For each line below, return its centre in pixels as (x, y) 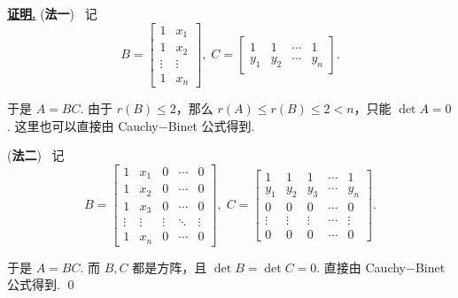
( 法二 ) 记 (36, 155)
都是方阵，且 (170, 267)
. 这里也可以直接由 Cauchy (83, 125)
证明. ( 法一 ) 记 (52, 13)
